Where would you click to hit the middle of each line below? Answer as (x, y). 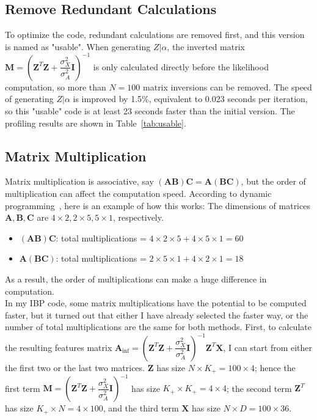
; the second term (259, 388)
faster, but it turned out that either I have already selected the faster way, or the (157, 315)
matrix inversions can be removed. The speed (228, 87)
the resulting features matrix (59, 347)
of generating (29, 99)
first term (23, 388)
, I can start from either (268, 347)
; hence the (275, 367)
